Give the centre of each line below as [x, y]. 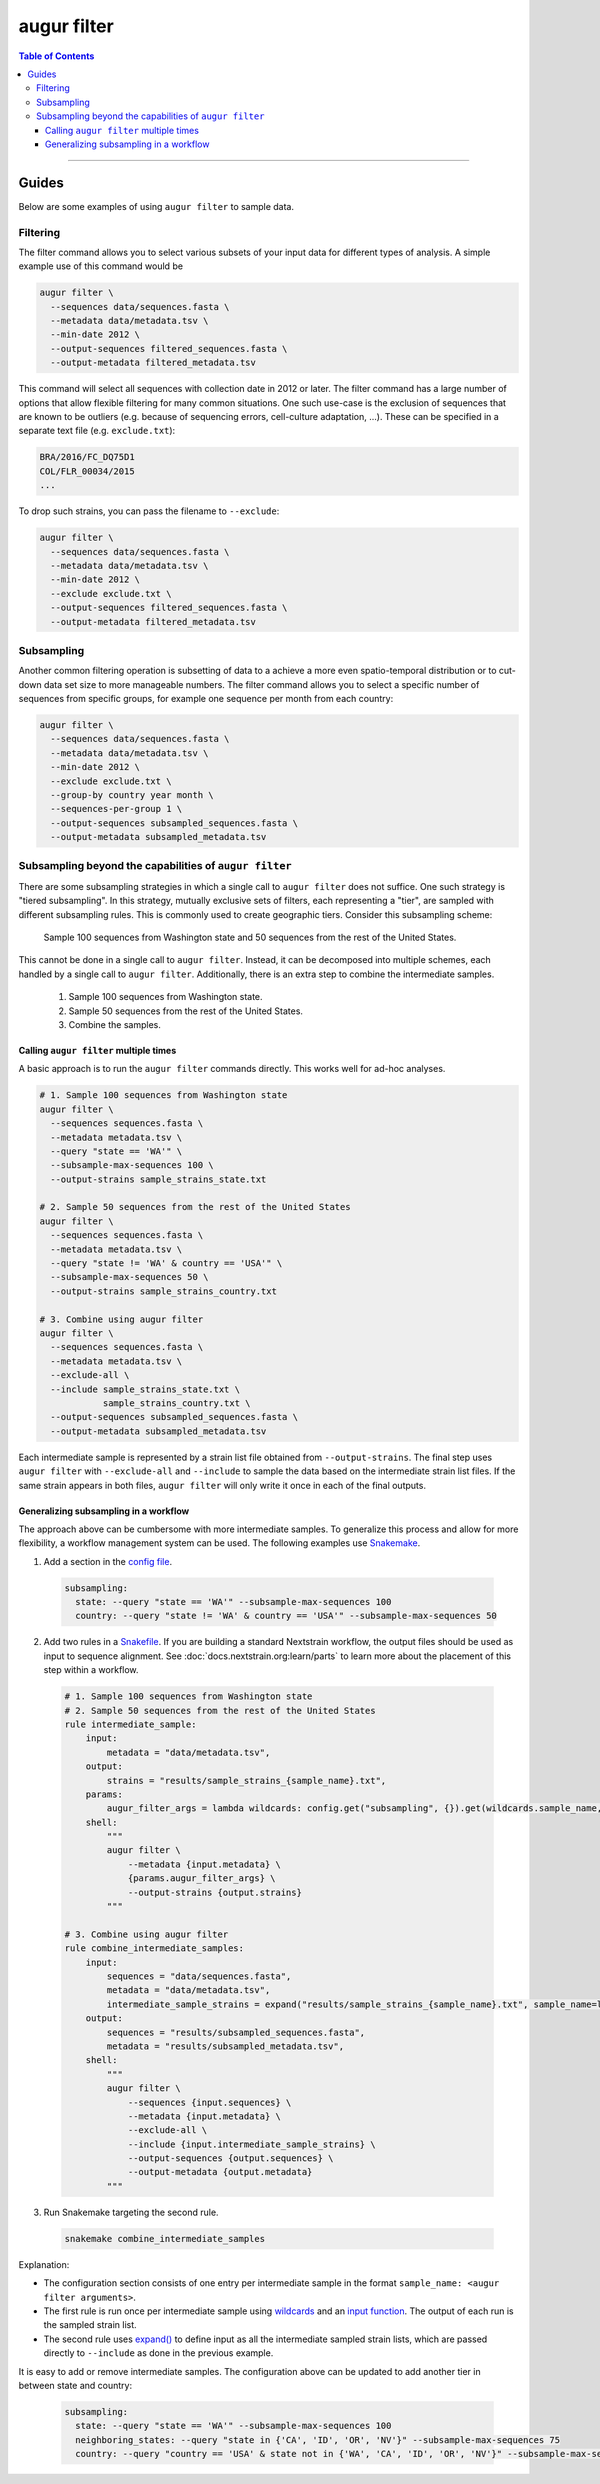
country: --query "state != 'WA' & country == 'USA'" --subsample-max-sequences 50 [286, 1616]
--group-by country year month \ [132, 794]
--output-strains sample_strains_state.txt [158, 1179]
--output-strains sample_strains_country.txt [163, 1291]
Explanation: [44, 2264]
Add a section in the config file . [108, 1561]
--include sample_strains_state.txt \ [145, 1389]
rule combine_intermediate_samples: [154, 1948]
